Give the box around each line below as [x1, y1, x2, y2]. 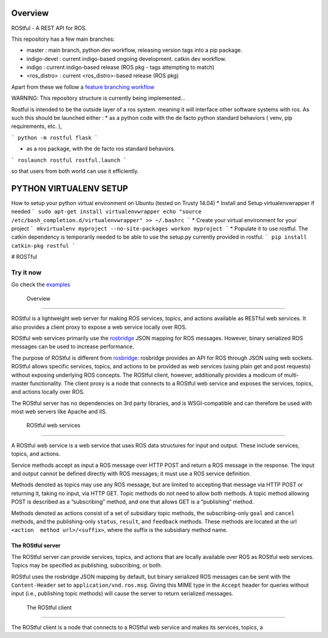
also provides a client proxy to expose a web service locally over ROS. [11, 323, 187, 331]
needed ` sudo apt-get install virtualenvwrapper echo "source [11, 208, 202, 216]
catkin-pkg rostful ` [11, 242, 76, 249]
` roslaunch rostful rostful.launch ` [11, 156, 127, 164]
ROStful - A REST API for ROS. [11, 24, 87, 32]
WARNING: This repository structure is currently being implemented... [11, 94, 186, 102]
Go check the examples [11, 281, 70, 289]
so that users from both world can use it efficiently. [11, 167, 139, 175]
